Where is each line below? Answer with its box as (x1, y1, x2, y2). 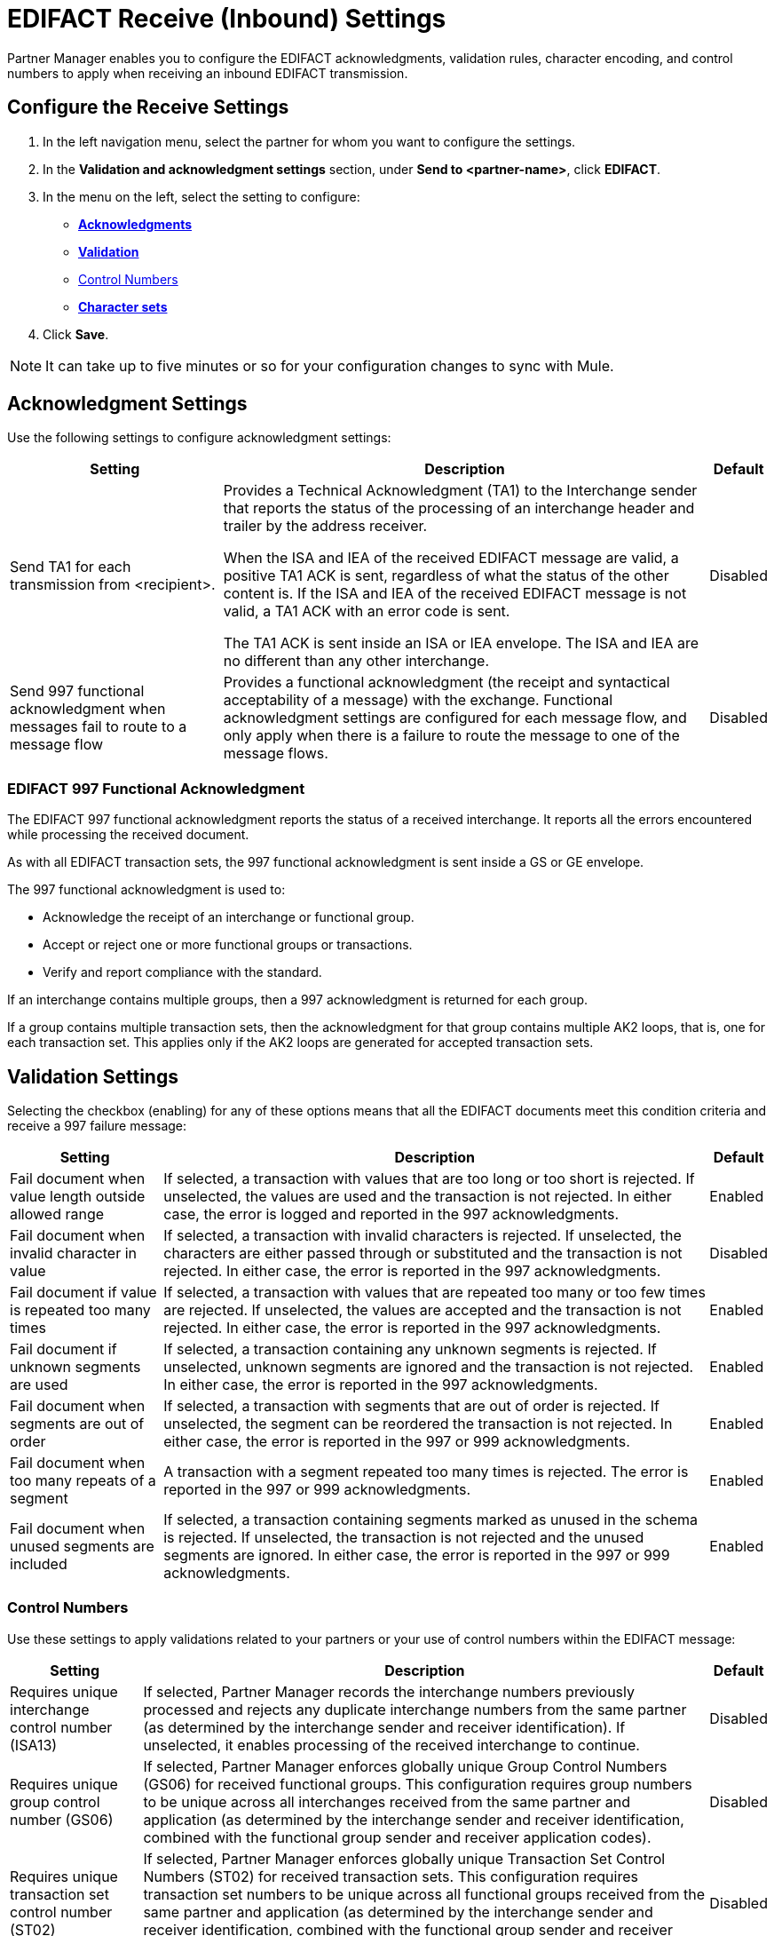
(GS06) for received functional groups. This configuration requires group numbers (143, 1774, 692, 1793)
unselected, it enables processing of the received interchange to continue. (143, 1735, 640, 1754)
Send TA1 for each (10, 558, 131, 576)
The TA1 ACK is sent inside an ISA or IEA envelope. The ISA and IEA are (223, 634, 699, 653)
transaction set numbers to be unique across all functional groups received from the (143, 1884, 706, 1903)
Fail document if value (10, 1283, 157, 1302)
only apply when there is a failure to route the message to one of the (223, 726, 680, 745)
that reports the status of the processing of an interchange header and (223, 499, 695, 518)
